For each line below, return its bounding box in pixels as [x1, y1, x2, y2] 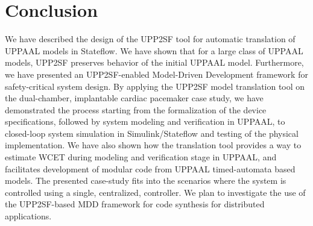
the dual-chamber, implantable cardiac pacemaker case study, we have [5, 92, 264, 104]
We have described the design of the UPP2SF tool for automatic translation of [5, 33, 296, 45]
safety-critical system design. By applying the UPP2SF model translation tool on [5, 80, 305, 92]
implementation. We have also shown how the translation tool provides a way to [5, 139, 302, 151]
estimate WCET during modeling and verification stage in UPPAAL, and [5, 151, 277, 163]
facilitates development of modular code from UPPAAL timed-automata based [5, 162, 296, 175]
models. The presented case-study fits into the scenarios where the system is [5, 174, 286, 187]
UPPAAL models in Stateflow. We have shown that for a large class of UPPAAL [5, 44, 303, 57]
